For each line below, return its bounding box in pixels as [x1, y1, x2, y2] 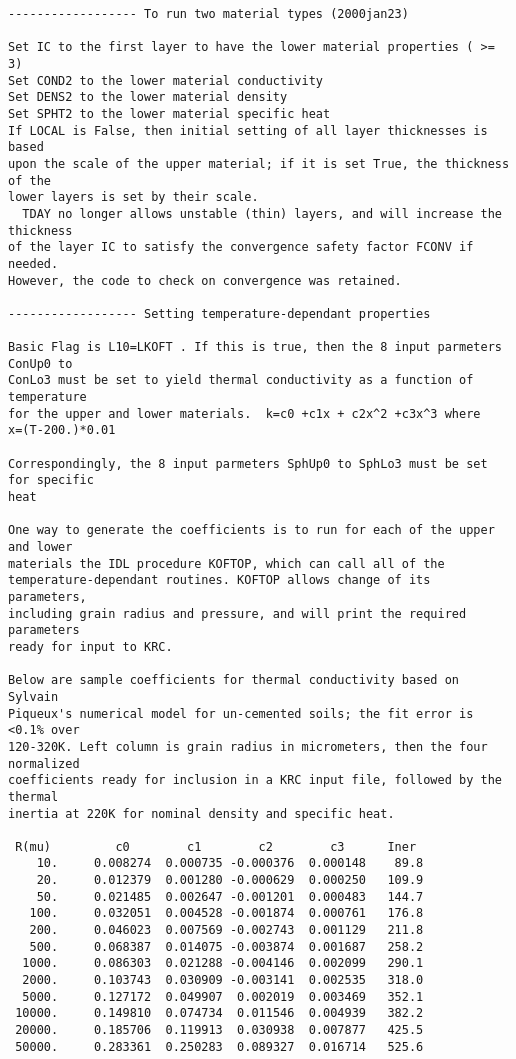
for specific [8, 473, 94, 488]
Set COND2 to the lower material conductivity [8, 73, 323, 88]
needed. [8, 256, 59, 271]
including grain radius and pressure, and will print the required [8, 606, 467, 621]
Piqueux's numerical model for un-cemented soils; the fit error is [8, 706, 474, 721]
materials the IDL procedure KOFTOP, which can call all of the [8, 556, 445, 571]
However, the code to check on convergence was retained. [8, 273, 402, 288]
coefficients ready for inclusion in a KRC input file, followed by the [8, 773, 502, 788]
